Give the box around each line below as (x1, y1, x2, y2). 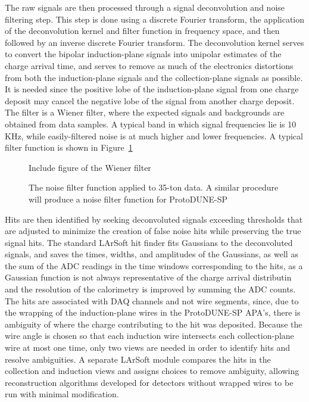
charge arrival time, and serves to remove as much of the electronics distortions (5, 59, 294, 71)
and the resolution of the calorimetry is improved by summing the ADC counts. (5, 283, 296, 295)
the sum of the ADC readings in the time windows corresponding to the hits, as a (5, 259, 303, 272)
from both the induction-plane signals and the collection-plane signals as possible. (5, 71, 303, 83)
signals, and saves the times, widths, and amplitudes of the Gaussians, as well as (5, 248, 298, 260)
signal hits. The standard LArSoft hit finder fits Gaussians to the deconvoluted (5, 236, 293, 248)
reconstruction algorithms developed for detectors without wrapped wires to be (5, 376, 294, 388)
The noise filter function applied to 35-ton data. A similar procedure (29, 181, 279, 194)
